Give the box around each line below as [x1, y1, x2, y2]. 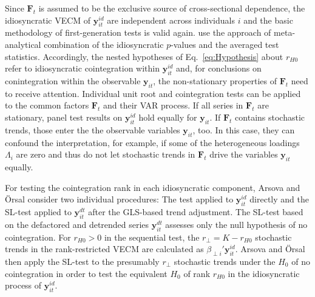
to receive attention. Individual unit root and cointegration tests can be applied [5, 87, 301, 99]
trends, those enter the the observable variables [5, 123, 180, 136]
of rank [183, 267, 211, 279]
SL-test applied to [5, 205, 72, 218]
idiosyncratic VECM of [5, 13, 91, 26]
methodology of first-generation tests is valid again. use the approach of [5, 26, 271, 39]
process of [5, 279, 42, 292]
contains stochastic [235, 110, 305, 123]
